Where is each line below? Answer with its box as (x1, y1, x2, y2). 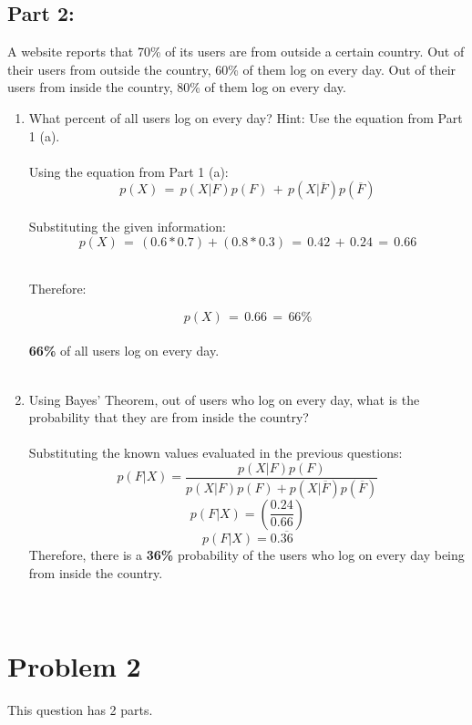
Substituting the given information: (28, 216, 226, 235)
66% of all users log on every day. (28, 341, 220, 360)
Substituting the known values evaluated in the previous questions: (28, 443, 403, 462)
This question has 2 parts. (7, 699, 153, 719)
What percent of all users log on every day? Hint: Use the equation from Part (28, 108, 463, 127)
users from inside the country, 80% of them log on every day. (7, 78, 346, 97)
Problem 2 (7, 647, 141, 684)
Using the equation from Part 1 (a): (28, 161, 229, 181)
